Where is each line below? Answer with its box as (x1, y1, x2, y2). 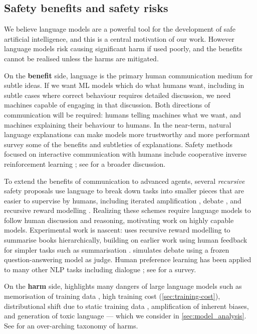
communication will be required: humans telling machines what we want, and (4, 109, 241, 120)
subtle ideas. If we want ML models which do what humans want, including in (4, 80, 244, 90)
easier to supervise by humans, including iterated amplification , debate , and (4, 195, 241, 205)
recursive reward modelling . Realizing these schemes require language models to (4, 205, 251, 215)
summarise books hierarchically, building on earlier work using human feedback (4, 235, 247, 245)
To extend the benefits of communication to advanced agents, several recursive (4, 175, 245, 186)
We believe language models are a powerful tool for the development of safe (4, 24, 235, 34)
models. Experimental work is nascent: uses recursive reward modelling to (4, 225, 230, 235)
